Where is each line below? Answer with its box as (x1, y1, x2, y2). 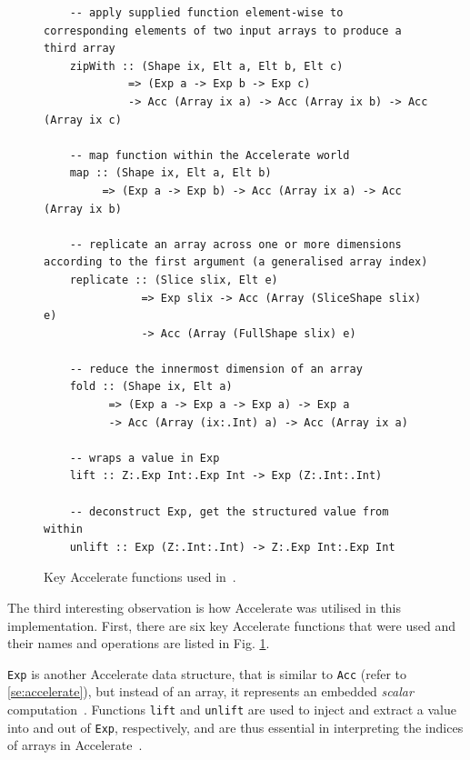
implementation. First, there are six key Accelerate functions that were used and (7, 615, 455, 635)
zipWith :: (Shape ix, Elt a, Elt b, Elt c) (69, 59, 344, 73)
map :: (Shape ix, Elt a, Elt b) (69, 166, 272, 180)
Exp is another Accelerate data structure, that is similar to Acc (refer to (7, 664, 407, 683)
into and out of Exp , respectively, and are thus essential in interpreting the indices (7, 717, 464, 736)
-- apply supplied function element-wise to (69, 6, 344, 19)
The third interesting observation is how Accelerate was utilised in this (7, 598, 402, 616)
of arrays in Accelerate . (7, 735, 143, 755)
